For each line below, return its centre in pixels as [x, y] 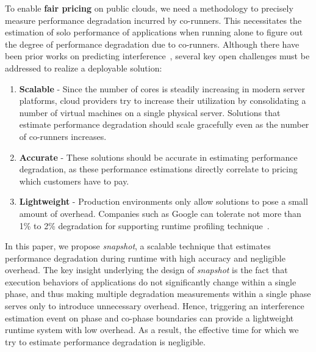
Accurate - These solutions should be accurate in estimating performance [158, 157]
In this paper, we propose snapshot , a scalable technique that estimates [138, 246]
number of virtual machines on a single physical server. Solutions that [150, 112]
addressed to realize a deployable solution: [84, 68]
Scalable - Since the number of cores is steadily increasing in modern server [162, 88]
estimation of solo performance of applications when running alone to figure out [154, 32]
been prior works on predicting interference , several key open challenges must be [157, 56]
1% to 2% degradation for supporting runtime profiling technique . [144, 225]
